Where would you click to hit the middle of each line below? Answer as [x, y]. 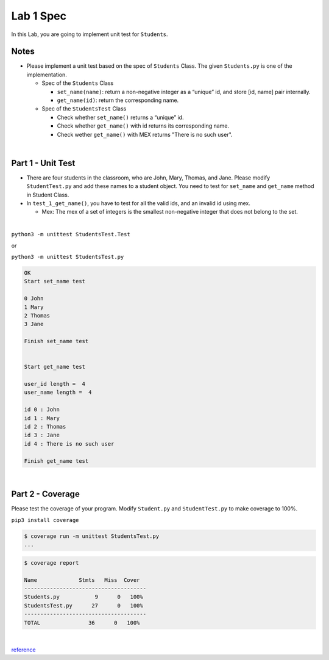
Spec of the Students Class [78, 83]
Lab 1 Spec [39, 16]
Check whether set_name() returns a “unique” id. [120, 117]
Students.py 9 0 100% [83, 597]
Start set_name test [55, 281]
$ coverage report [51, 563]
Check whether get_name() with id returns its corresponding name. [143, 126]
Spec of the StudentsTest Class [84, 109]
